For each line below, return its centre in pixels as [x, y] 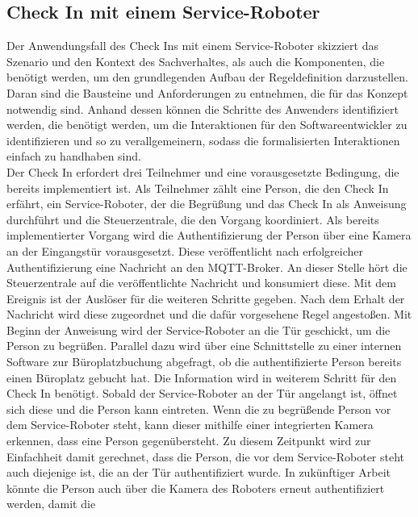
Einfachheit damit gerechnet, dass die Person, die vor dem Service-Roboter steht [206, 456]
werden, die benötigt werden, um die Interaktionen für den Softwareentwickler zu [207, 125]
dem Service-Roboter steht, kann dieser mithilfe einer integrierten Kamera [190, 425]
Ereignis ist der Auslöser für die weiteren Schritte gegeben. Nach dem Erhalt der [206, 298]
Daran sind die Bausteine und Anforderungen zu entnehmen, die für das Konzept [207, 92]
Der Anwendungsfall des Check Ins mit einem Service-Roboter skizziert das [192, 46]
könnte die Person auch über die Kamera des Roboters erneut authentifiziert [196, 488]
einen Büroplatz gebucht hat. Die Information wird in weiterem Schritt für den [202, 377]
